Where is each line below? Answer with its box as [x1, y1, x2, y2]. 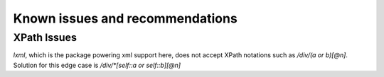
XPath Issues [13, 31, 78, 44]
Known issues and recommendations [13, 11, 238, 26]
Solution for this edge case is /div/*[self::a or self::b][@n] [13, 61, 181, 69]
